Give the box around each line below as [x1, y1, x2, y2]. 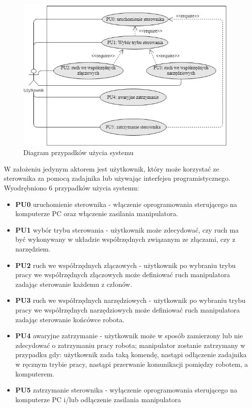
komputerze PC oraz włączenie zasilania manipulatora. [15, 208, 178, 219]
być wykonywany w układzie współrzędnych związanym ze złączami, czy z [15, 234, 236, 244]
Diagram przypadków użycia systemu [23, 147, 134, 157]
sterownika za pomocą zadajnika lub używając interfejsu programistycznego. [4, 173, 231, 183]
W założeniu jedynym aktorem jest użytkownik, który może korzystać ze [4, 163, 219, 173]
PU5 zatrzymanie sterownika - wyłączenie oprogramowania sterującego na [15, 385, 237, 395]
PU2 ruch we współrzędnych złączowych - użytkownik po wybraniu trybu [15, 260, 236, 270]
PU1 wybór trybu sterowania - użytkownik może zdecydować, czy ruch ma [15, 224, 239, 235]
